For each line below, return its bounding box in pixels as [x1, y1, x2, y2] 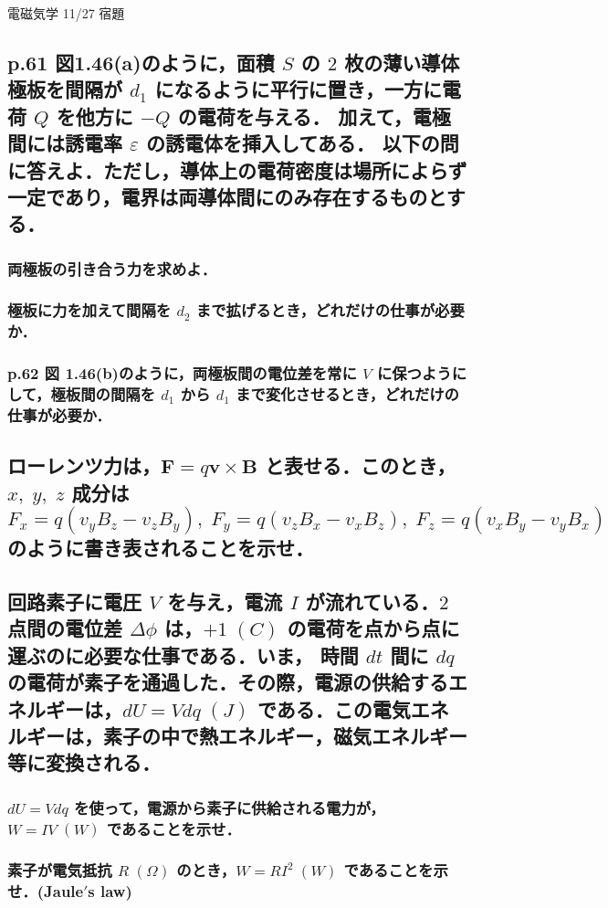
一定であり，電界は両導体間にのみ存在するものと [7, 182, 446, 210]
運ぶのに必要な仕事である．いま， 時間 [7, 640, 359, 669]
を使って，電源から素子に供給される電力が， [73, 796, 385, 818]
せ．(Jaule [7, 880, 84, 903]
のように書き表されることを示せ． [7, 533, 314, 562]
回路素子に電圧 [7, 586, 142, 615]
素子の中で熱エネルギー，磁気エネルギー [102, 721, 467, 749]
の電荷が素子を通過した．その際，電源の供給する [7, 668, 448, 696]
